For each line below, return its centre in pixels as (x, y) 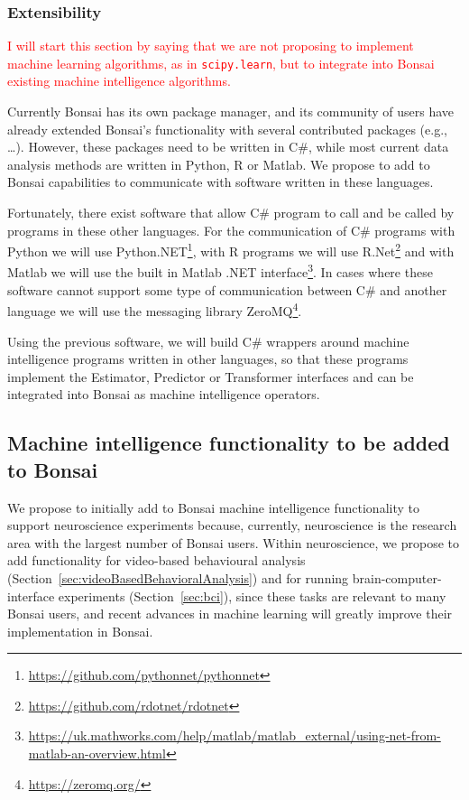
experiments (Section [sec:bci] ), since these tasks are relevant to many (252, 595)
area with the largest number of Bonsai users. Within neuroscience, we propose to (233, 542)
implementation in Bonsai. (80, 631)
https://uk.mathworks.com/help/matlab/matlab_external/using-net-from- (234, 735)
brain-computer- (397, 577)
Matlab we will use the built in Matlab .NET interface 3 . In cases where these (220, 271)
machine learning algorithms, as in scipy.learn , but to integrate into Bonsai (221, 63)
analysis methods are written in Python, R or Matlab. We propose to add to (219, 164)
